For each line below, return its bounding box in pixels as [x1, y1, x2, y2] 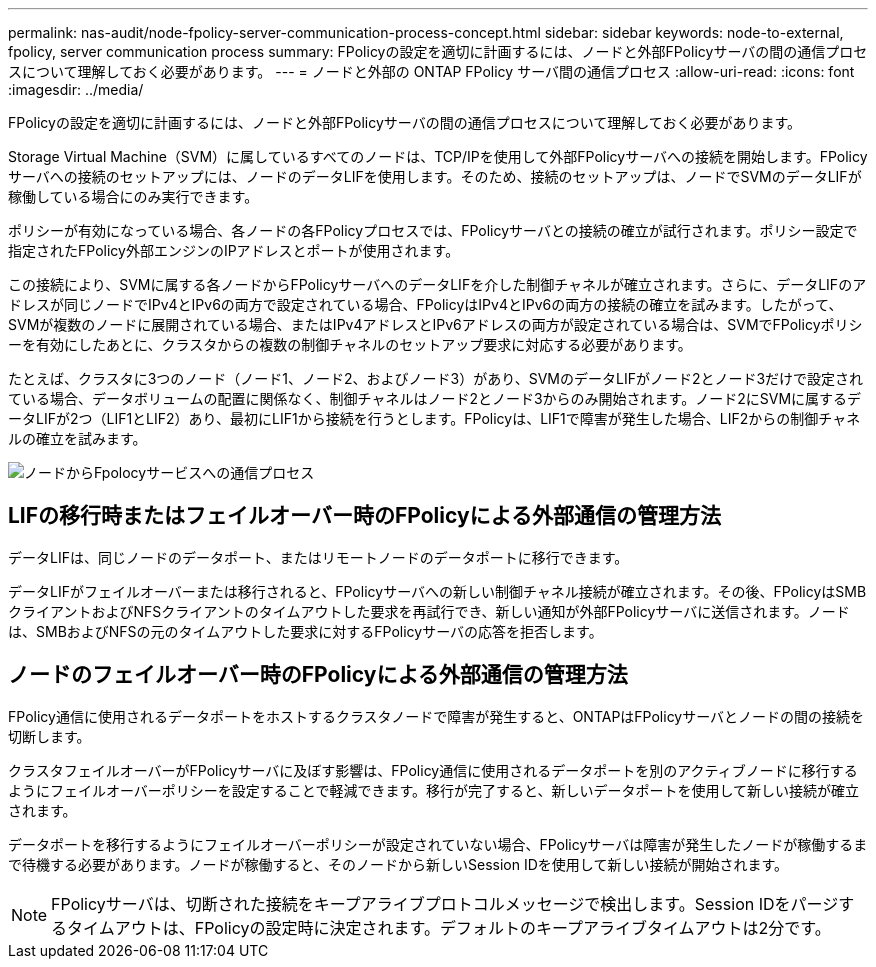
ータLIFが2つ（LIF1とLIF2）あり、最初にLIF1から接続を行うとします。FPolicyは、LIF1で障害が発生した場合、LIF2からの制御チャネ [8, 410, 861, 427]
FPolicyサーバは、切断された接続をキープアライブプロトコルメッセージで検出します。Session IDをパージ [51, 893, 839, 914]
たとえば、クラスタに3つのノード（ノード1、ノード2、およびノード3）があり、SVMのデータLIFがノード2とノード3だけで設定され [8, 370, 864, 387]
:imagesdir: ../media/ [8, 81, 144, 98]
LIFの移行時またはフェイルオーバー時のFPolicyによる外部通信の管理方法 [8, 503, 721, 529]
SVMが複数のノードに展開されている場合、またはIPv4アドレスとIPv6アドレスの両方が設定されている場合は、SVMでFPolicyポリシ [8, 316, 863, 333]
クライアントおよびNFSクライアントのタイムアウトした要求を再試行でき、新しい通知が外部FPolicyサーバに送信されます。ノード [8, 602, 850, 620]
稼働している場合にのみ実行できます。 [8, 188, 259, 205]
